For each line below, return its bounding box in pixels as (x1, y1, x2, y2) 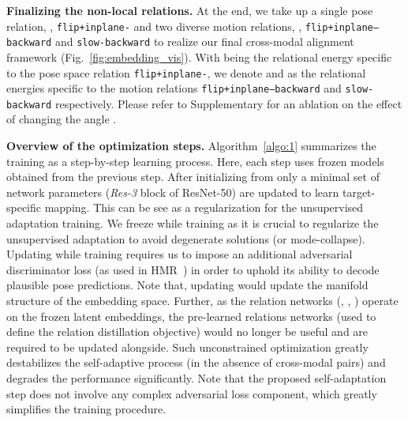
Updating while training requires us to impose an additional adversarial (6, 246, 353, 262)
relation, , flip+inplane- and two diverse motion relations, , (6, 17, 302, 34)
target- (342, 183, 376, 200)
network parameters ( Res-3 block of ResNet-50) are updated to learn (6, 183, 339, 200)
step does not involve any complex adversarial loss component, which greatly (6, 385, 377, 401)
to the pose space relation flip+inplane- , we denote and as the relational (6, 64, 366, 81)
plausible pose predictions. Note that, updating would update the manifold (6, 277, 369, 293)
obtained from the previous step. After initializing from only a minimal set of (6, 168, 380, 185)
